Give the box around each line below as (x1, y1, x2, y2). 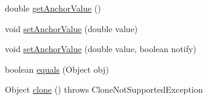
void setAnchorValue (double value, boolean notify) (5, 42, 196, 55)
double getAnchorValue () (5, 2, 101, 14)
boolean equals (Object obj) (5, 62, 109, 75)
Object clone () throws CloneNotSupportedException (5, 83, 203, 96)
